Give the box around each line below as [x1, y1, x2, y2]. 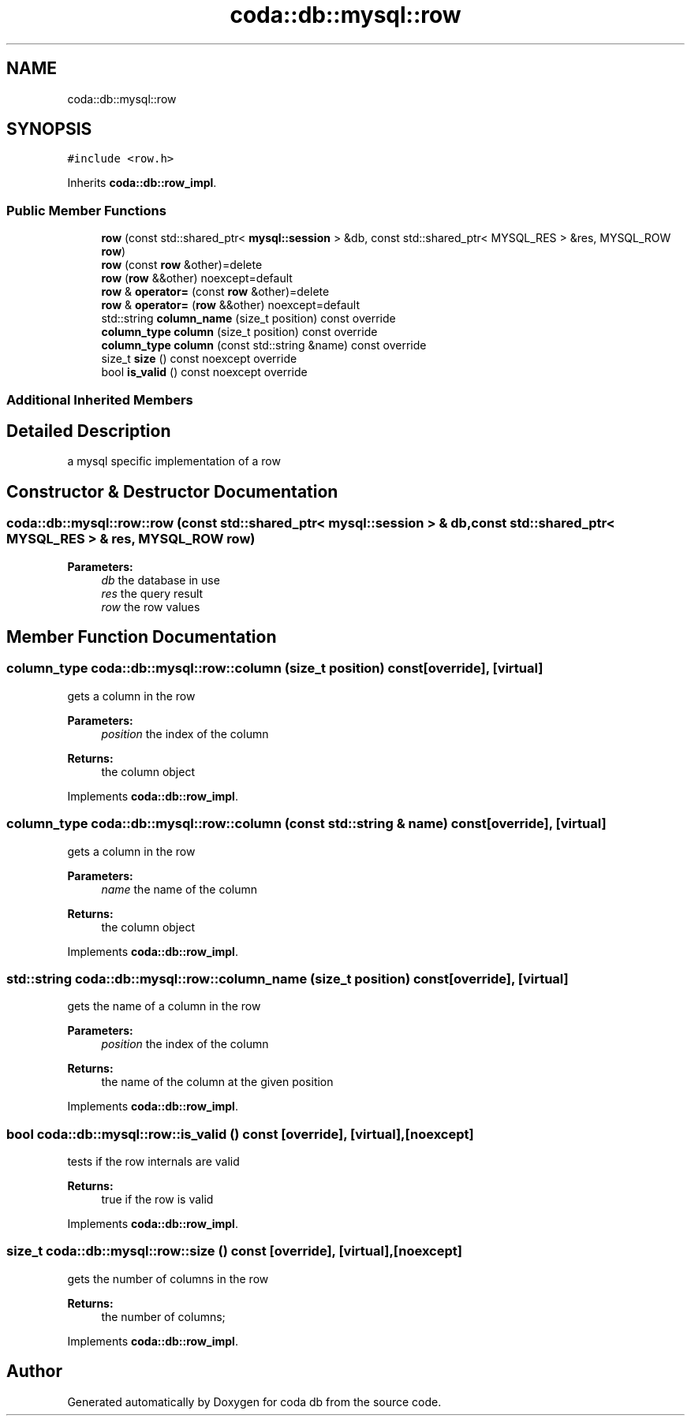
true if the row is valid [101, 1192, 214, 1207]
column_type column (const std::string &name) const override [101, 338, 427, 353]
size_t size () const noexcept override [101, 352, 297, 366]
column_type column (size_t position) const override [101, 325, 378, 339]
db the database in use [101, 573, 220, 587]
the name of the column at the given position [101, 1075, 334, 1089]
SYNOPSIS [6, 119, 92, 140]
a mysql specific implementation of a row [67, 454, 281, 468]
